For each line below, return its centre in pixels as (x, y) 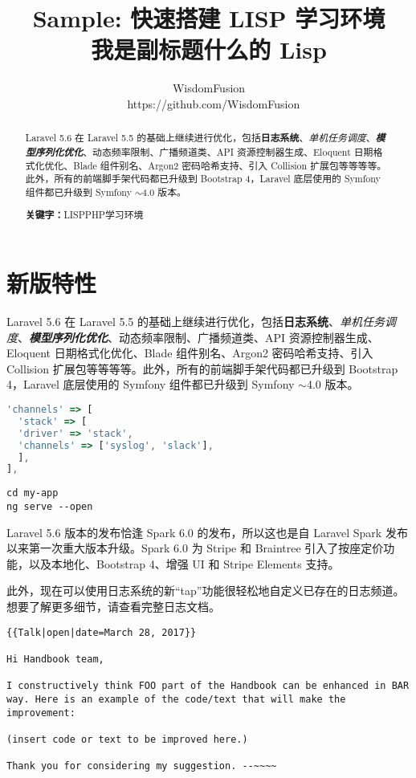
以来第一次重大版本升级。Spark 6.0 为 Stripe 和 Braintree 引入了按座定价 (195, 548)
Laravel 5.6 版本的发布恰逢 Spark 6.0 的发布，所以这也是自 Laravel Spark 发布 (207, 532)
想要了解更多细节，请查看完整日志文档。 (113, 606)
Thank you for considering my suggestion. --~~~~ (142, 766)
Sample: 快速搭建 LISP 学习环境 (209, 18)
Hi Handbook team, (55, 659)
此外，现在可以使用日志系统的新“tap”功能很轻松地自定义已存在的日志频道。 (206, 591)
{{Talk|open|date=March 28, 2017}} (102, 632)
